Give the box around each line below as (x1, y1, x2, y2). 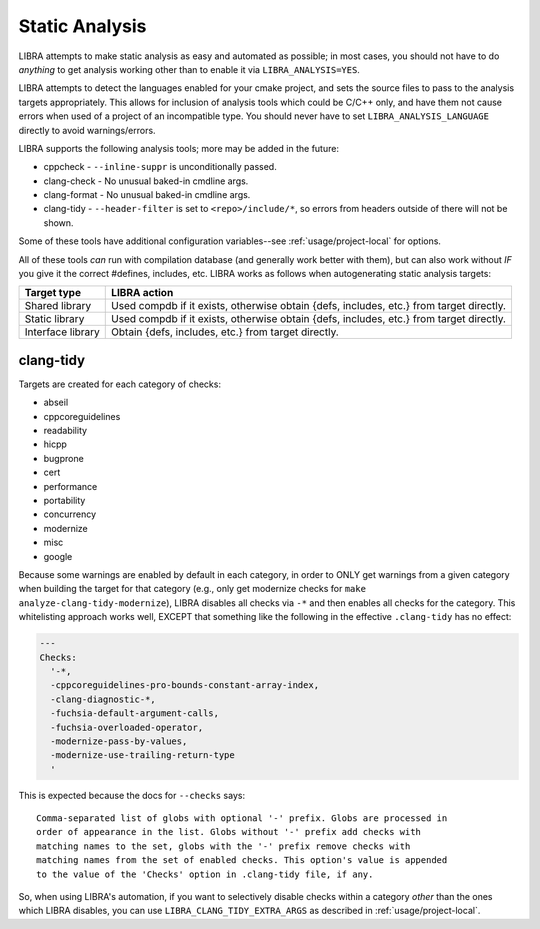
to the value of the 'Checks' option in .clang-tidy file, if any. (36, 868, 374, 880)
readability (43, 425, 88, 437)
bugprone (43, 452, 84, 464)
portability (43, 495, 86, 507)
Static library (24, 312, 85, 326)
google (43, 550, 73, 562)
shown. (43, 216, 74, 229)
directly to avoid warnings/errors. (18, 124, 156, 136)
